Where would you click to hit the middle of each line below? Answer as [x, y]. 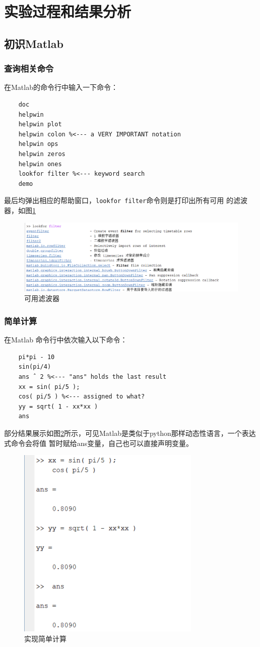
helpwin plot [40, 125]
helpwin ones [40, 164]
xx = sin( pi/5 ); [49, 387]
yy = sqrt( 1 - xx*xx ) [58, 406]
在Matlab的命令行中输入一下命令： [61, 87]
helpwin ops [38, 144]
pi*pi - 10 [37, 357]
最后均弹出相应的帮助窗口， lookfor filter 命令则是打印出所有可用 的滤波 [126, 200]
